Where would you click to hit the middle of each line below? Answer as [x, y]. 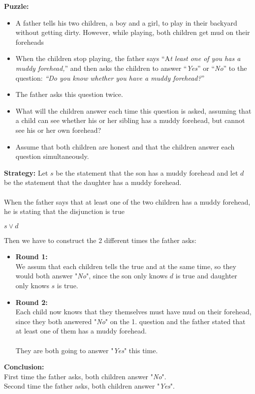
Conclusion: [24, 367]
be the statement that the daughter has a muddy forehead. [93, 182]
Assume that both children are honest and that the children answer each [125, 146]
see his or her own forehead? [58, 130]
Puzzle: [16, 6]
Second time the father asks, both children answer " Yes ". [89, 386]
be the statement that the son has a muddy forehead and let [147, 172]
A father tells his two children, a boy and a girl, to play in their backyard [126, 22]
